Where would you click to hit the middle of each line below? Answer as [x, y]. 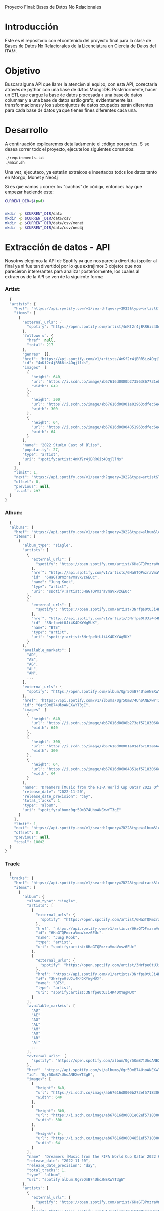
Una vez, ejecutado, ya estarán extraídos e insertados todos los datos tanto [81, 172]
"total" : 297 [27, 491]
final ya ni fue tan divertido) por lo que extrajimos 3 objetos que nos [73, 266]
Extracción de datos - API [58, 247]
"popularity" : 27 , [41, 450]
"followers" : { [38, 336]
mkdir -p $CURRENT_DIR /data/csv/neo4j [44, 228]
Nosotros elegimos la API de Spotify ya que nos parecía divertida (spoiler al [81, 261]
